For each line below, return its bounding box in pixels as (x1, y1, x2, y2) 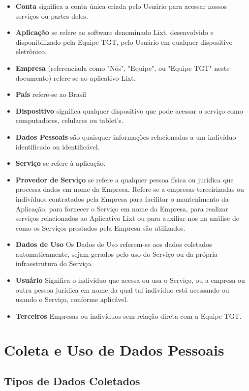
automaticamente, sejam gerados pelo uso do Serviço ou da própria (15, 248, 218, 259)
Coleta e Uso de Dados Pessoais (4, 339, 224, 360)
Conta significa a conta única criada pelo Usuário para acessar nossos (15, 1, 227, 11)
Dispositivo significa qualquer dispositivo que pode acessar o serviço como (15, 105, 243, 116)
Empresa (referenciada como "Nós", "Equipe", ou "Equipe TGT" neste (15, 62, 230, 73)
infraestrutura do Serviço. (15, 258, 93, 269)
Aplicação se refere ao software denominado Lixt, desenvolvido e (15, 27, 214, 37)
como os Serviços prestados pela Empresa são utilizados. (15, 222, 186, 233)
